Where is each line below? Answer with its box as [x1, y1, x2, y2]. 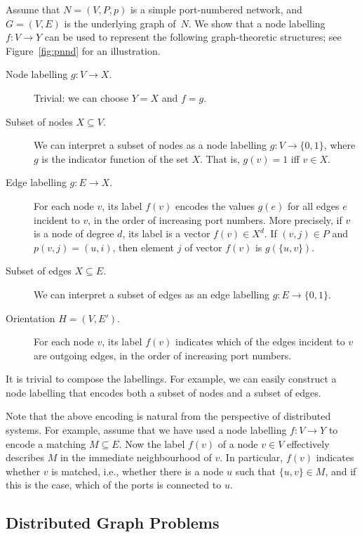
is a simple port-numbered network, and [130, 2, 302, 16]
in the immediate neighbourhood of [60, 450, 212, 465]
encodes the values [175, 198, 255, 213]
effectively [286, 436, 330, 451]
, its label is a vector [122, 226, 210, 241]
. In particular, [220, 450, 283, 465]
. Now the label [119, 436, 185, 451]
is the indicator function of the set [41, 151, 189, 166]
